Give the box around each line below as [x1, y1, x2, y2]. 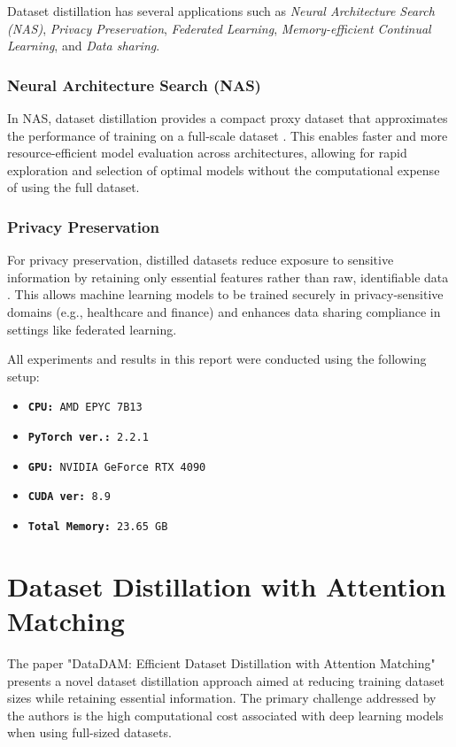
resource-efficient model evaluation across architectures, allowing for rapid [7, 143, 407, 162]
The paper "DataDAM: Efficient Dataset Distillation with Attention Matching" [7, 653, 436, 672]
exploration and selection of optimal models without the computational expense [7, 160, 440, 179]
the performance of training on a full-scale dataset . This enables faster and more [7, 126, 448, 144]
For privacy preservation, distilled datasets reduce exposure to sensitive [7, 250, 394, 269]
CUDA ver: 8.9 [27, 490, 111, 504]
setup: [7, 366, 40, 385]
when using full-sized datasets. [7, 723, 172, 742]
